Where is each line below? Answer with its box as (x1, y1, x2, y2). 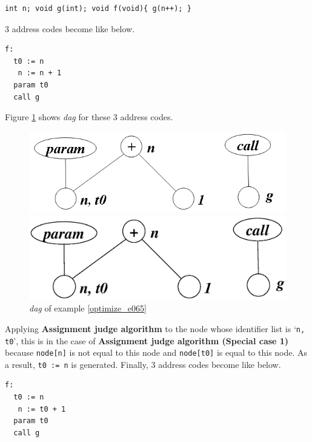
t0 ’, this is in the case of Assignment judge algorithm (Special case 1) (5, 334, 289, 347)
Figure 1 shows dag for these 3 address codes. (5, 110, 173, 123)
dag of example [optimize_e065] (29, 302, 147, 314)
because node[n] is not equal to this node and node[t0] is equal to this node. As (5, 346, 308, 359)
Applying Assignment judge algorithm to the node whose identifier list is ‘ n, (5, 322, 305, 335)
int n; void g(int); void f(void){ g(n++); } (5, 4, 191, 13)
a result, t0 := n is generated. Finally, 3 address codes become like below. (5, 358, 281, 370)
